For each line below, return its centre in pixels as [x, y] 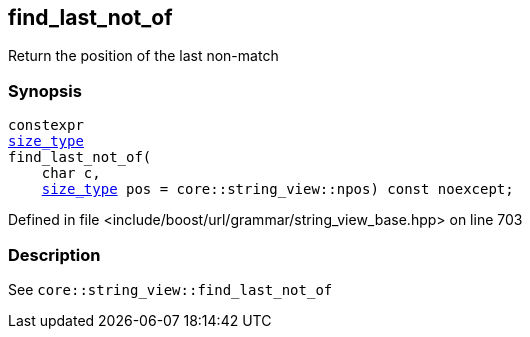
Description [54, 254]
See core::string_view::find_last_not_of [170, 289]
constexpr [46, 125]
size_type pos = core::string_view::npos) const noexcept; [277, 189]
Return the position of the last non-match [143, 56]
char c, [71, 173]
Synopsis [45, 90]
